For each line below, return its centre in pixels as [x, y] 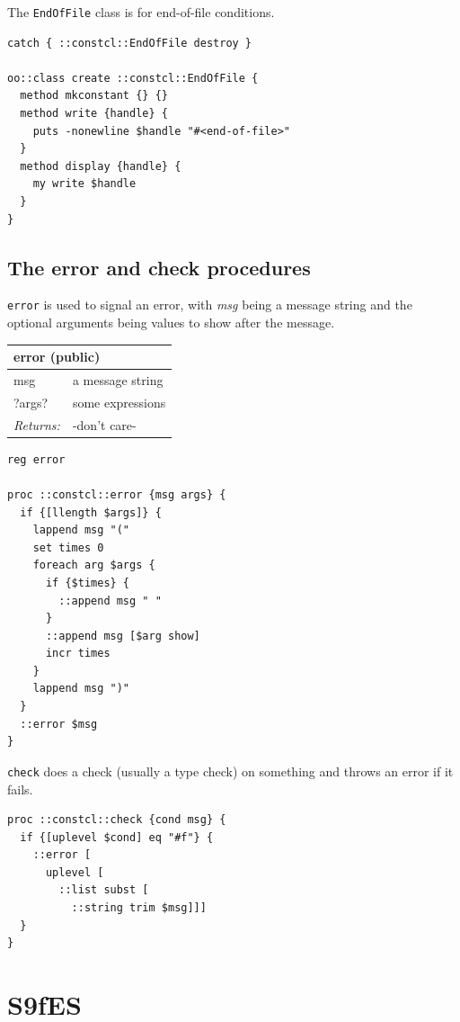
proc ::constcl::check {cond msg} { [117, 820]
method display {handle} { [101, 166]
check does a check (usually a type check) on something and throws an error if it [230, 771]
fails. [20, 789]
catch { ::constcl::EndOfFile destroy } [130, 43]
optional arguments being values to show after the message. [171, 323]
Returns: [37, 424]
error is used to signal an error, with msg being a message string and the [210, 305]
